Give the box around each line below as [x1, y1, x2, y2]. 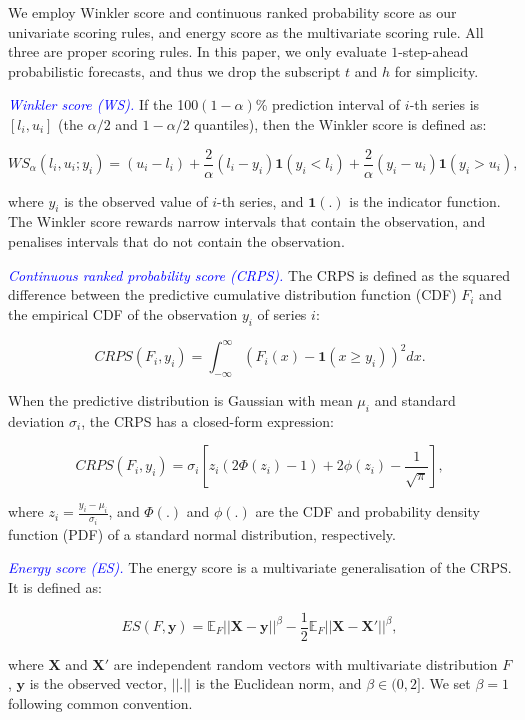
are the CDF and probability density [255, 501, 480, 522]
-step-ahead [398, 41, 469, 62]
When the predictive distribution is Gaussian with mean [8, 389, 353, 410]
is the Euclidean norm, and [195, 673, 362, 694]
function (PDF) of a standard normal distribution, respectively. [8, 523, 396, 544]
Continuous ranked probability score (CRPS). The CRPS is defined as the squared [8, 264, 510, 285]
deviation [8, 410, 65, 431]
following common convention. [8, 692, 193, 713]
